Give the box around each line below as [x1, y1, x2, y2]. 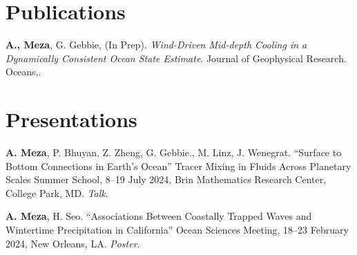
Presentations [6, 105, 137, 133]
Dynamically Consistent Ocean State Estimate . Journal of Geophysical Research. [6, 50, 347, 65]
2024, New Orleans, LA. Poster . [6, 236, 140, 250]
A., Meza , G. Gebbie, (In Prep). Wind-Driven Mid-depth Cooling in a [6, 37, 307, 52]
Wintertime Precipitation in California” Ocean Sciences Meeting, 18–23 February [6, 223, 349, 236]
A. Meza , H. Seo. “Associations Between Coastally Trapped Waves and [6, 209, 312, 223]
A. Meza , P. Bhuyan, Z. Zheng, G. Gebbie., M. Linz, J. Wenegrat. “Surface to [6, 145, 342, 160]
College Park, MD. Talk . [6, 185, 108, 200]
